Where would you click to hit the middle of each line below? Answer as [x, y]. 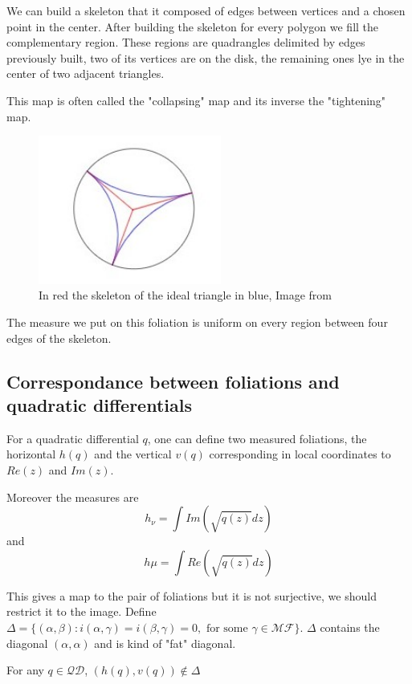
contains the [350, 627]
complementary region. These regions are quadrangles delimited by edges [186, 42]
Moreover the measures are [73, 497]
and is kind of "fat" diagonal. [165, 643]
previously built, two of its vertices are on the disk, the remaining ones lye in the [206, 57]
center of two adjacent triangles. [86, 73]
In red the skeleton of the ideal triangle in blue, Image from [185, 295]
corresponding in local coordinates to [300, 454]
